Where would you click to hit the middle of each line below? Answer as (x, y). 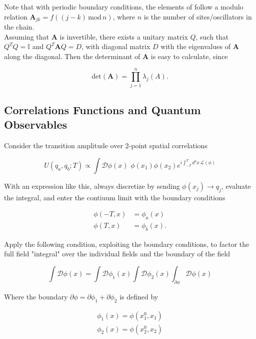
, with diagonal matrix (116, 46)
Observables (35, 124)
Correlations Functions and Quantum (102, 109)
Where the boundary (36, 296)
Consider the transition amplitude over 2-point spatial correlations (106, 145)
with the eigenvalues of (195, 46)
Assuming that (26, 36)
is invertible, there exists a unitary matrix (124, 36)
